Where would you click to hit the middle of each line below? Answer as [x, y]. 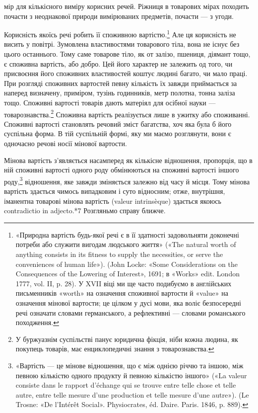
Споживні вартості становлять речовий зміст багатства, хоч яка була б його [118, 124]
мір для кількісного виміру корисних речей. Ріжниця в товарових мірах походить [127, 6]
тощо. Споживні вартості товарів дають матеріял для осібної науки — [110, 102]
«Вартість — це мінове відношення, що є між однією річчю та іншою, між [129, 365]
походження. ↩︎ [37, 322]
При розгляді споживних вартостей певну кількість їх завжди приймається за [121, 83]
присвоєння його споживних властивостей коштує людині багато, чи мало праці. [126, 73]
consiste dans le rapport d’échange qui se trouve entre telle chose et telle [126, 385]
